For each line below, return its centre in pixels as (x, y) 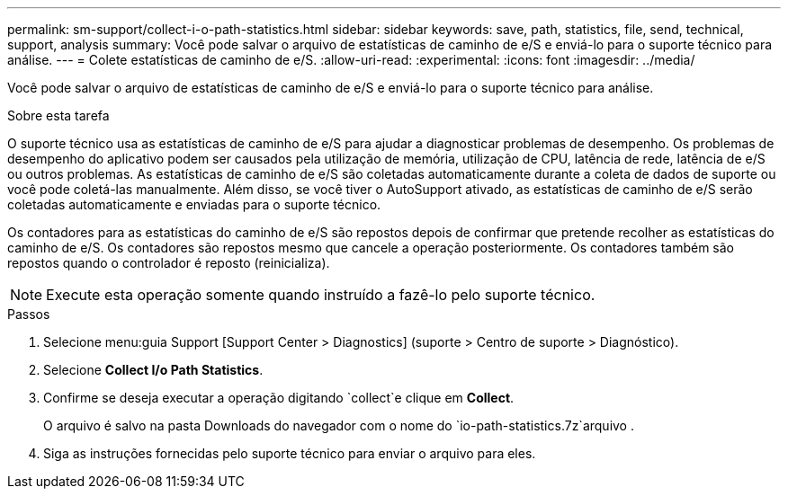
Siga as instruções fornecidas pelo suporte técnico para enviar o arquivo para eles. (290, 453)
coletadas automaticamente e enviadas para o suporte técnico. (194, 204)
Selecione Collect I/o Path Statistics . (153, 370)
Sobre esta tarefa (58, 115)
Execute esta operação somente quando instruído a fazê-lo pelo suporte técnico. (321, 295)
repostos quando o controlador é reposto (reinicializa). (169, 263)
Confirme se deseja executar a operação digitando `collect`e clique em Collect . (279, 398)
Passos (29, 314)
